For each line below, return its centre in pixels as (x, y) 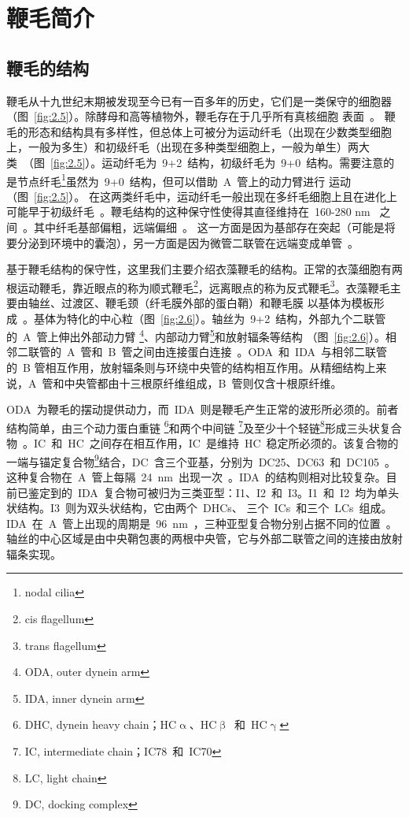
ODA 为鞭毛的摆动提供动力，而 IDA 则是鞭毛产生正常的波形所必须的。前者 (203, 409)
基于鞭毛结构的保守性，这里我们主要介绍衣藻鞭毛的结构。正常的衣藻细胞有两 (204, 269)
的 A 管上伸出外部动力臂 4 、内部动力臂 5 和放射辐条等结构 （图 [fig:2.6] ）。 (196, 335)
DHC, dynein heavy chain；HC (101, 724)
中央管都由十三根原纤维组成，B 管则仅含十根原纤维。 (203, 383)
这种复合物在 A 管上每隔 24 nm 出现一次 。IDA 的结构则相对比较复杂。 (196, 476)
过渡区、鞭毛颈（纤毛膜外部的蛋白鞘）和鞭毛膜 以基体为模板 (217, 303)
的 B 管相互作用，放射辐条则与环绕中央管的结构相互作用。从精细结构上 (191, 368)
